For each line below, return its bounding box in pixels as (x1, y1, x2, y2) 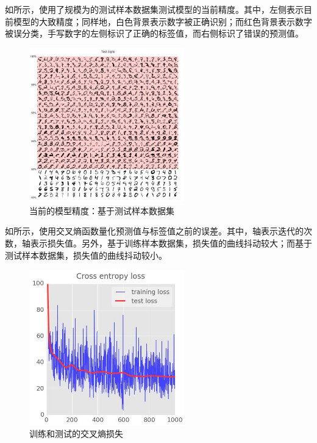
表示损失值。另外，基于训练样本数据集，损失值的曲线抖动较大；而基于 (30, 237, 312, 250)
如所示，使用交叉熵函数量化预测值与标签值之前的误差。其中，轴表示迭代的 (5, 225, 304, 237)
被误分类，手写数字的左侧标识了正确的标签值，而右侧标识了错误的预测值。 (5, 27, 304, 40)
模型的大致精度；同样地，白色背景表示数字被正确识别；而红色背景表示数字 (13, 15, 312, 27)
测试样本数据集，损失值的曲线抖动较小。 (5, 248, 167, 261)
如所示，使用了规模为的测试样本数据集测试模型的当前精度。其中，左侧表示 (5, 3, 304, 15)
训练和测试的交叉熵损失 (29, 427, 123, 440)
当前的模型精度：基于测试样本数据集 (29, 204, 174, 217)
